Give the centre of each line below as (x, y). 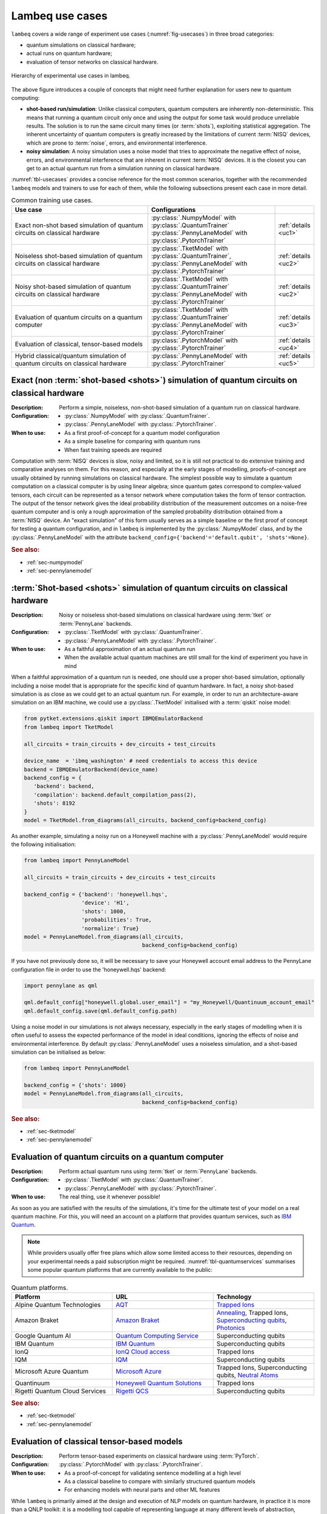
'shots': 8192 (54, 803)
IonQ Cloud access (143, 1352)
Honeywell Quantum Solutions (159, 1383)
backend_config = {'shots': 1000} (75, 1085)
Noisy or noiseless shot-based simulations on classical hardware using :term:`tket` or (165, 615)
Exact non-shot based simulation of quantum (79, 225)
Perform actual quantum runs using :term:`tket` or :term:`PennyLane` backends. (158, 1171)
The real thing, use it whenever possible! (110, 1197)
